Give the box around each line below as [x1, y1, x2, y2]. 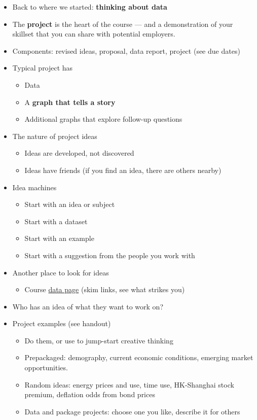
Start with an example [24, 233, 94, 243]
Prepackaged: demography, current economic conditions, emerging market [24, 352, 253, 363]
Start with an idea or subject [24, 199, 115, 209]
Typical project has [12, 62, 73, 73]
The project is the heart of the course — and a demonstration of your [12, 18, 233, 29]
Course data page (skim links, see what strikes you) [24, 284, 185, 295]
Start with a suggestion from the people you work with [24, 250, 195, 260]
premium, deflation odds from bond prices [24, 389, 155, 400]
